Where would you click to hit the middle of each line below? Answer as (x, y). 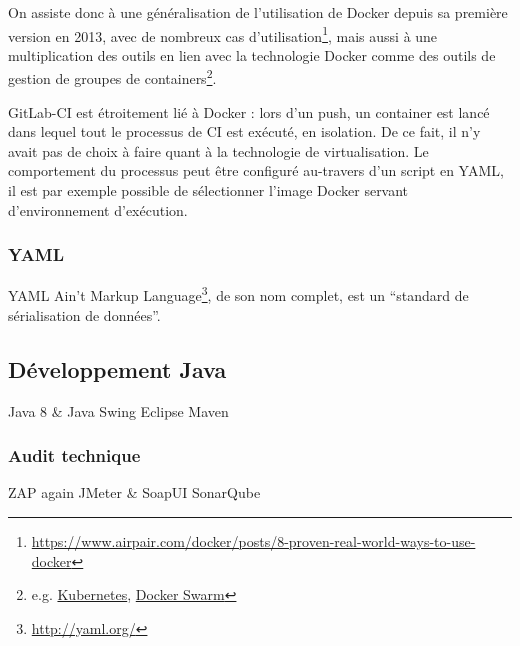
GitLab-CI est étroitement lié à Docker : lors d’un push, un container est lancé (249, 111)
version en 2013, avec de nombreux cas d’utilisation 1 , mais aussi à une (223, 34)
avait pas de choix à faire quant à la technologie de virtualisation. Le (218, 150)
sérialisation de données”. (84, 314)
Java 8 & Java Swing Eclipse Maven (118, 410)
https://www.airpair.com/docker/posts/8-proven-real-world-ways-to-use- (253, 540)
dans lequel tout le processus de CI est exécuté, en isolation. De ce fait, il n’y (244, 131)
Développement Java (117, 368)
